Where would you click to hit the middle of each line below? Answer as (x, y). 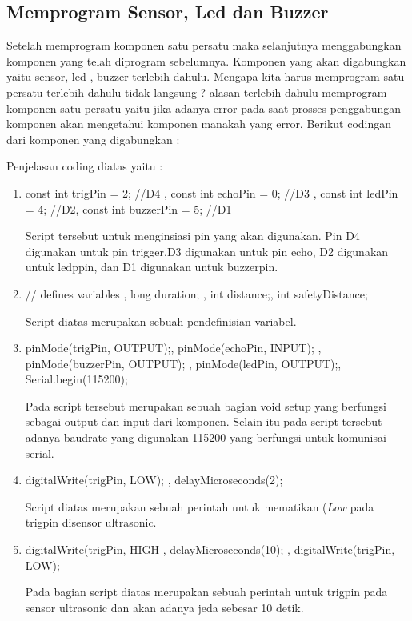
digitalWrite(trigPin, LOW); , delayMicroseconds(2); (154, 480)
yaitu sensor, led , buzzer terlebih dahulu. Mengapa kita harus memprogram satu (206, 76)
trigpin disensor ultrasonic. (91, 522)
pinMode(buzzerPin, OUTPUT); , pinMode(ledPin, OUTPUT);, (183, 363)
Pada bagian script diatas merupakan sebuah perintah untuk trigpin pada (206, 592)
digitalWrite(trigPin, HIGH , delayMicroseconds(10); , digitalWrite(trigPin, (210, 549)
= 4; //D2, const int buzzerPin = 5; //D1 (128, 208)
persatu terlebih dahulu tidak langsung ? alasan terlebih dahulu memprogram (197, 92)
